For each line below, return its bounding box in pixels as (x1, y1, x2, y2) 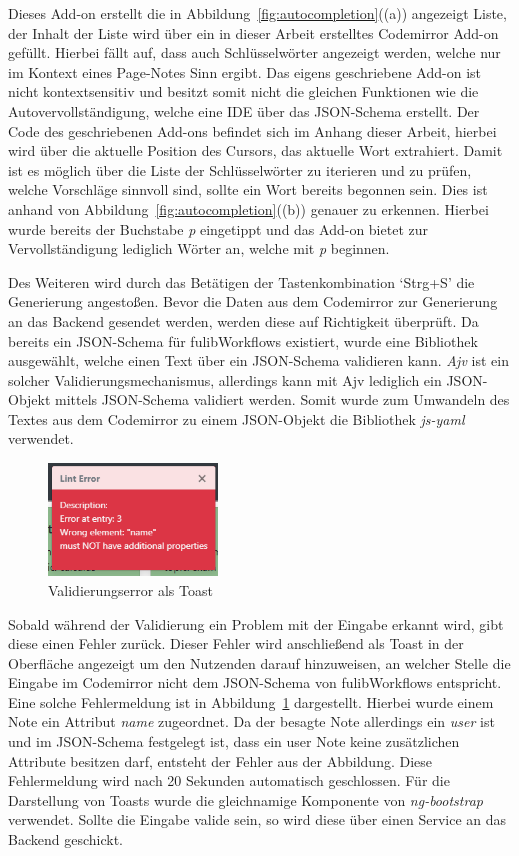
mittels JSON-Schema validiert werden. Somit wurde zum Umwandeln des (55, 389, 510, 410)
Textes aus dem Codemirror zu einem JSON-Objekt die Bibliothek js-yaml (8, 408, 465, 429)
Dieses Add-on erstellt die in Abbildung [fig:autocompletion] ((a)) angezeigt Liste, (8, 3, 507, 23)
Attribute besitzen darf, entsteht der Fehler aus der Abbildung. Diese (8, 750, 433, 771)
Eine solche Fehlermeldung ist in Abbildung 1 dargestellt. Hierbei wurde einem (8, 691, 494, 712)
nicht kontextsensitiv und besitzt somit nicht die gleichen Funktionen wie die (8, 81, 479, 102)
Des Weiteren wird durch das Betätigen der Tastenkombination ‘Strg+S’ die (8, 271, 475, 292)
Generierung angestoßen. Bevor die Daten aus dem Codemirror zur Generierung (8, 291, 498, 312)
